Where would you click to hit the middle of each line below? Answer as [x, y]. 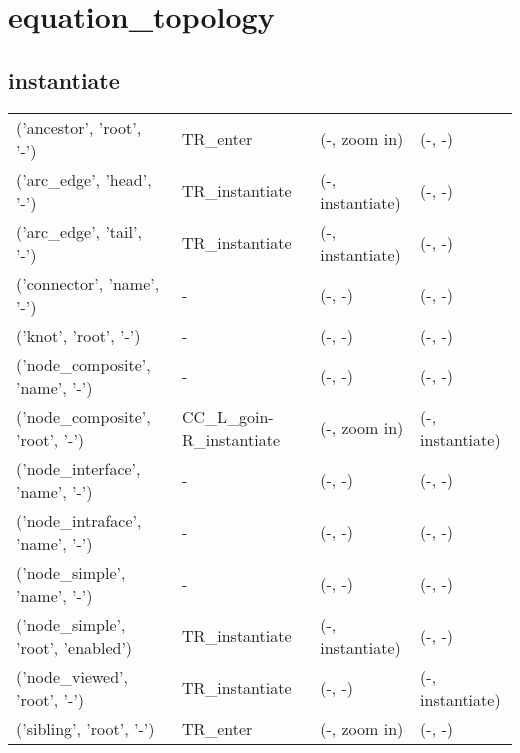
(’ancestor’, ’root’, [79, 127]
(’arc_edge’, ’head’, [84, 179]
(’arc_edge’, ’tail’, [79, 231]
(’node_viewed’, [72, 676]
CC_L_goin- [227, 416]
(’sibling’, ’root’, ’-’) [85, 728]
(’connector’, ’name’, [88, 283]
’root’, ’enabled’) [74, 647]
